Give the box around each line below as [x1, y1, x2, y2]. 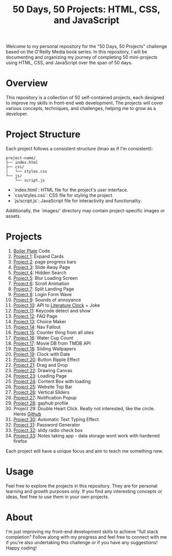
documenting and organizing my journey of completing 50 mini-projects [6, 54, 158, 60]
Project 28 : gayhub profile [13, 400, 69, 406]
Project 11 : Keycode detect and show [13, 308, 91, 314]
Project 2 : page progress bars [13, 259, 76, 264]
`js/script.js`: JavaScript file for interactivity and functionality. [13, 198, 142, 204]
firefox [13, 438, 28, 444]
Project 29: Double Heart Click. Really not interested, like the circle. [13, 406, 155, 411]
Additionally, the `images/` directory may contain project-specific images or [6, 208, 165, 214]
